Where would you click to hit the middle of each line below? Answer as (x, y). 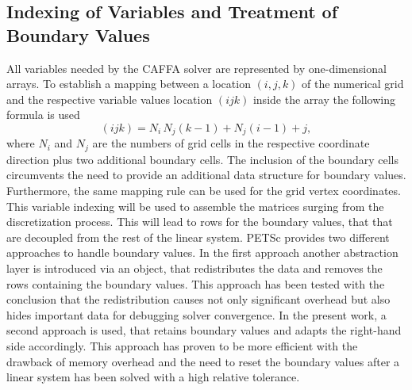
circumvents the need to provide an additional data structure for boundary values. (206, 175)
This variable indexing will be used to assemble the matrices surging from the (195, 206)
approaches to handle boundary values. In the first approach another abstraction (202, 252)
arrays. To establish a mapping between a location (129, 84)
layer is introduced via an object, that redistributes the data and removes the (194, 268)
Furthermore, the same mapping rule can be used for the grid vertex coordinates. (204, 191)
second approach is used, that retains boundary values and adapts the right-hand (204, 330)
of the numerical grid (353, 84)
